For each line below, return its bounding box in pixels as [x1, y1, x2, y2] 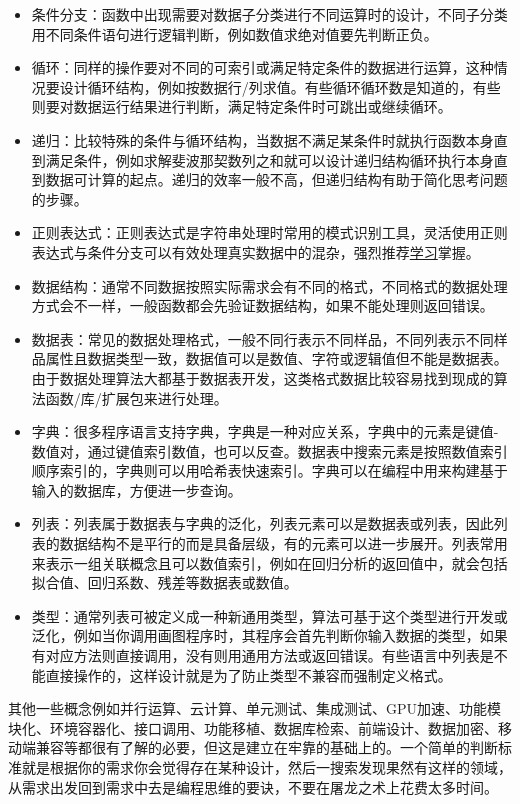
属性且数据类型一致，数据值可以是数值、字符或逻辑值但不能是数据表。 [45, 348, 508, 369]
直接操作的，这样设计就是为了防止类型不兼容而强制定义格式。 [45, 664, 452, 685]
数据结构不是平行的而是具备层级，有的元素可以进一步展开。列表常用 [59, 533, 508, 554]
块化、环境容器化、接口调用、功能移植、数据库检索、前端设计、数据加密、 [8, 717, 498, 738]
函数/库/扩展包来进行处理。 [45, 387, 228, 408]
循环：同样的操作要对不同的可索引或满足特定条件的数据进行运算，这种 [31, 57, 494, 78]
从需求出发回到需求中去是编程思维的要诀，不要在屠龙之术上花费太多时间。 [8, 776, 498, 797]
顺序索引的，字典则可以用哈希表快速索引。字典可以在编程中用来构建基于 [31, 460, 508, 481]
